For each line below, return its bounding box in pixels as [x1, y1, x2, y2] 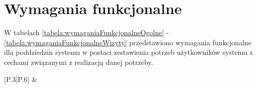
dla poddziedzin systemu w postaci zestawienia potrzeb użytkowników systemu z [4, 47, 253, 57]
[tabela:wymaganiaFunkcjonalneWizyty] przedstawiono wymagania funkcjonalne [4, 37, 252, 47]
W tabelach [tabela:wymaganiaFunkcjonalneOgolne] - [4, 27, 169, 38]
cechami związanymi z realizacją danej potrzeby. [4, 56, 153, 67]
